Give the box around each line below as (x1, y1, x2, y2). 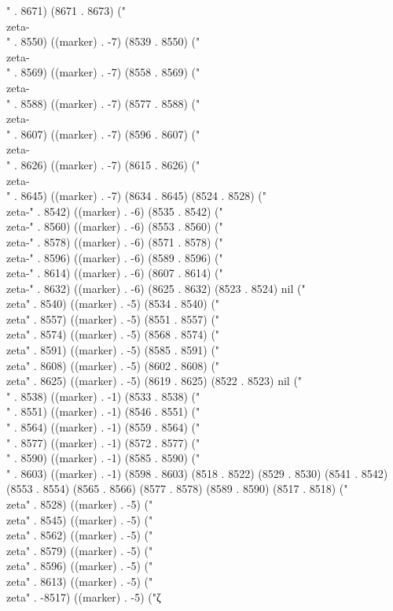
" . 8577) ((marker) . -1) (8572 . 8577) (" (6, 434, 200, 450)
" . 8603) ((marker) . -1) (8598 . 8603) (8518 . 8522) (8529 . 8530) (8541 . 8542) (6, 465, 388, 481)
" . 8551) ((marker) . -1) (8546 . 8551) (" (6, 403, 200, 420)
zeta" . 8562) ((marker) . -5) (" (6, 527, 153, 543)
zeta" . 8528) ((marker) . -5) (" (6, 496, 153, 512)
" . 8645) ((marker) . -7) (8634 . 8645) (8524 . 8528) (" (6, 187, 266, 204)
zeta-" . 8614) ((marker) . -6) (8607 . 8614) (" (6, 265, 223, 281)
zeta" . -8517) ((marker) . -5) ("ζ (6, 588, 161, 605)
